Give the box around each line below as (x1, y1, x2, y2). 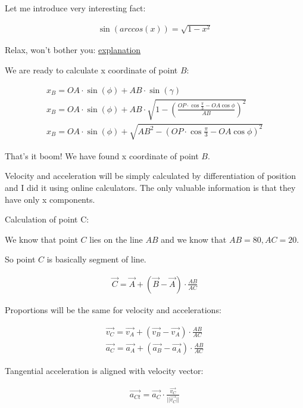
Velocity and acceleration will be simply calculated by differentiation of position (5, 169, 296, 182)
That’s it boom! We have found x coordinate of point (5, 149, 199, 162)
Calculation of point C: (5, 213, 89, 225)
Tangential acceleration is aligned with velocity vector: (5, 364, 204, 376)
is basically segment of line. (46, 253, 146, 265)
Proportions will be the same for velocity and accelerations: (5, 304, 221, 316)
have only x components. (5, 193, 95, 205)
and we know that (161, 233, 227, 245)
